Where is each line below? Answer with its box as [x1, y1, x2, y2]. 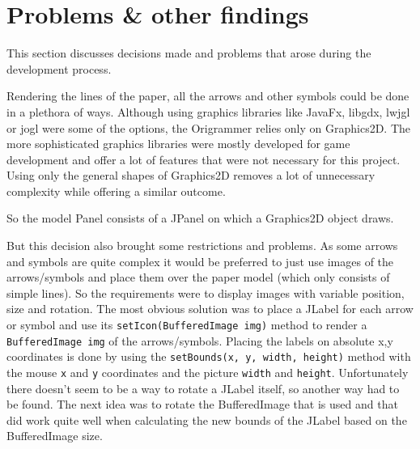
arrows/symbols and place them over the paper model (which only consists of [6, 269, 390, 286]
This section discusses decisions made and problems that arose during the [6, 44, 371, 61]
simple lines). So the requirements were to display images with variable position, [6, 284, 405, 301]
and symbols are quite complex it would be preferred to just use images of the [6, 252, 394, 269]
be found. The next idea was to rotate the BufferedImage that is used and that [6, 396, 398, 413]
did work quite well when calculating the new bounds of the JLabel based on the [6, 411, 407, 428]
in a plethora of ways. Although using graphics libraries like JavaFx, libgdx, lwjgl [6, 103, 410, 120]
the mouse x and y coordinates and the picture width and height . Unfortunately [6, 364, 409, 380]
